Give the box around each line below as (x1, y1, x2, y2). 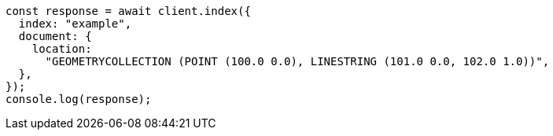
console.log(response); (6, 93, 152, 105)
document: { (18, 30, 92, 42)
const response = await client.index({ (6, 5, 251, 17)
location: (31, 42, 92, 55)
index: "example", (18, 17, 132, 30)
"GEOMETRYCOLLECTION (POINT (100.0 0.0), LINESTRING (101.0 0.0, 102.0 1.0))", (45, 55, 550, 68)
